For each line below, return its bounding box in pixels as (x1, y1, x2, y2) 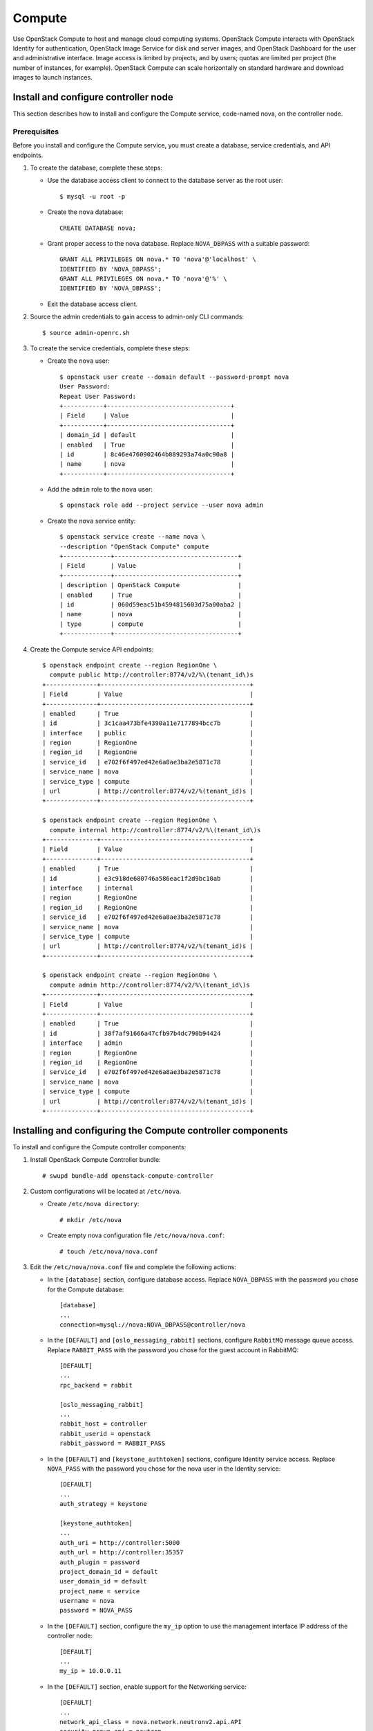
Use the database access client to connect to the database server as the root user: (47, 177, 283, 185)
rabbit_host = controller (59, 1420, 148, 1428)
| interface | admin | (42, 1039, 254, 1047)
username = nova (59, 1597, 115, 1605)
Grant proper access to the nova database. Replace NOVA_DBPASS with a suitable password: (47, 239, 310, 247)
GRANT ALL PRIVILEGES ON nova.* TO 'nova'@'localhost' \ (59, 255, 257, 263)
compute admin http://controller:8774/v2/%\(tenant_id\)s (49, 980, 250, 989)
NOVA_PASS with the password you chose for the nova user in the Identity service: (47, 1464, 281, 1473)
